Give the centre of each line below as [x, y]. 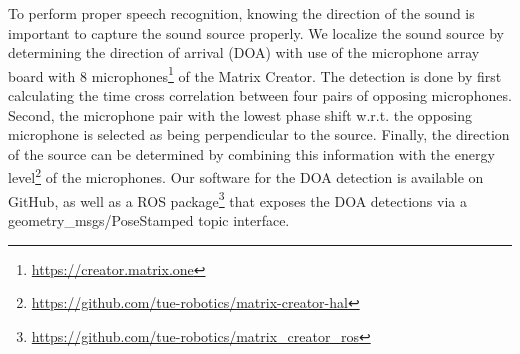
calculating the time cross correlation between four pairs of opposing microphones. [260, 95]
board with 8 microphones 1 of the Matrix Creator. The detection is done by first [255, 74]
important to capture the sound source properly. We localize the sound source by [256, 32]
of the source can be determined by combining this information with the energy [251, 153]
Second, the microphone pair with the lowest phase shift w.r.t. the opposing [240, 114]
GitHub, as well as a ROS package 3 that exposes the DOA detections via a [237, 199]
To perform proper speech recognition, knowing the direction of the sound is [241, 13]
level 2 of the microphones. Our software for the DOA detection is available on [246, 176]
